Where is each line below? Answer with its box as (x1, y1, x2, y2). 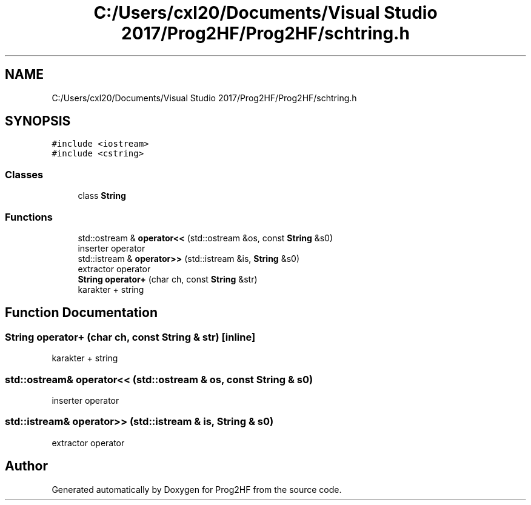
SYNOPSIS (5, 113, 71, 129)
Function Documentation (5, 305, 158, 321)
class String (78, 190, 126, 201)
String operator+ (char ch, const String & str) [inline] (5, 330, 256, 343)
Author (5, 458, 48, 474)
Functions (5, 210, 53, 223)
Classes (5, 168, 44, 181)
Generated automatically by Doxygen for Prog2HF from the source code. (52, 484, 342, 495)
